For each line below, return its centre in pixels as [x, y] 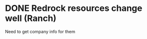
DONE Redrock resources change [74, 8]
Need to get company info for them [40, 31]
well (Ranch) [31, 18]
